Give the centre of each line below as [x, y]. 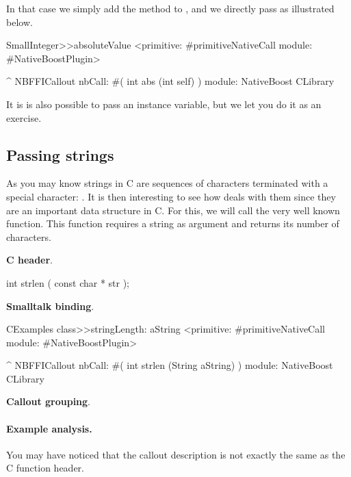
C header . [30, 260]
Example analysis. [49, 428]
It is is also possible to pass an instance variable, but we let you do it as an [164, 104]
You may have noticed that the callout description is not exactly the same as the [176, 454]
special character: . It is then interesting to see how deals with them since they [171, 196]
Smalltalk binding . [50, 306]
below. [19, 22]
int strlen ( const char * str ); [68, 282]
